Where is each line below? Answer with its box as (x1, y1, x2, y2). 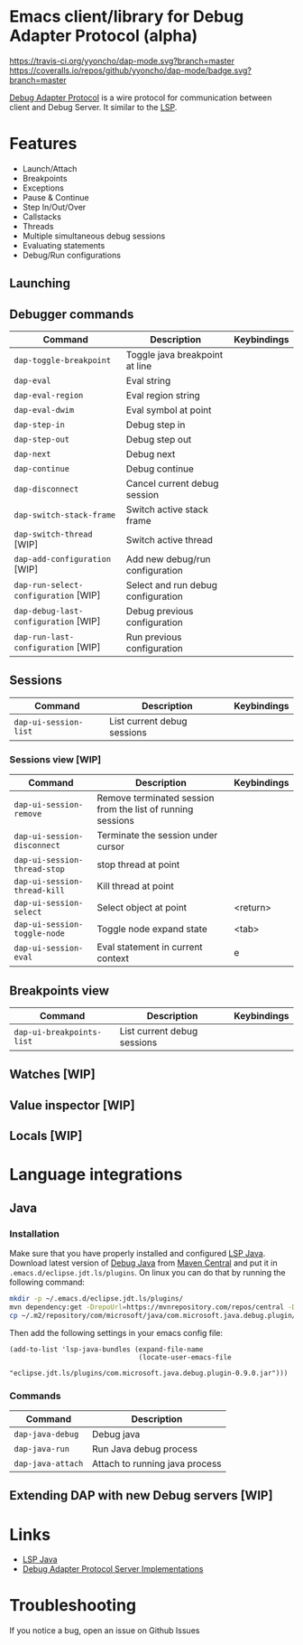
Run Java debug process (91, 1443, 198, 1455)
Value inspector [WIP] (9, 1098, 135, 1113)
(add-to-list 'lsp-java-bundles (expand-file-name (9, 1344, 204, 1354)
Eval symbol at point (125, 404, 212, 416)
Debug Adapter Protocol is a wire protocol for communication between (9, 92, 272, 103)
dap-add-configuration (14, 554, 111, 565)
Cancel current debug (125, 477, 219, 490)
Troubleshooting (9, 1595, 137, 1616)
